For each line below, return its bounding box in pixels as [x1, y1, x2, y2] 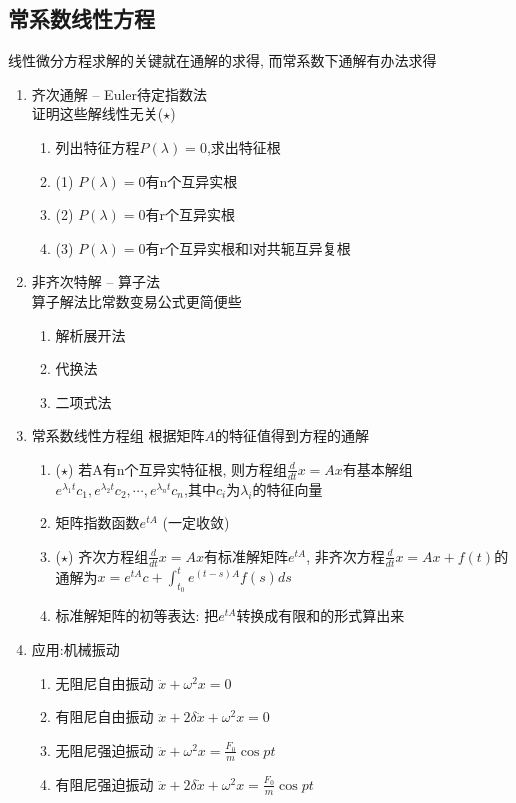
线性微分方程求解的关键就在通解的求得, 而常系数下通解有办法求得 [8, 50, 437, 71]
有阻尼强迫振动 [55, 773, 154, 794]
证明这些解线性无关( [31, 103, 164, 124]
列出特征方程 [55, 136, 140, 157]
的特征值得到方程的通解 [214, 425, 369, 446]
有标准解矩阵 [204, 545, 288, 566]
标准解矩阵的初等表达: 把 [55, 605, 219, 626]
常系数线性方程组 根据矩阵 [31, 425, 205, 446]
